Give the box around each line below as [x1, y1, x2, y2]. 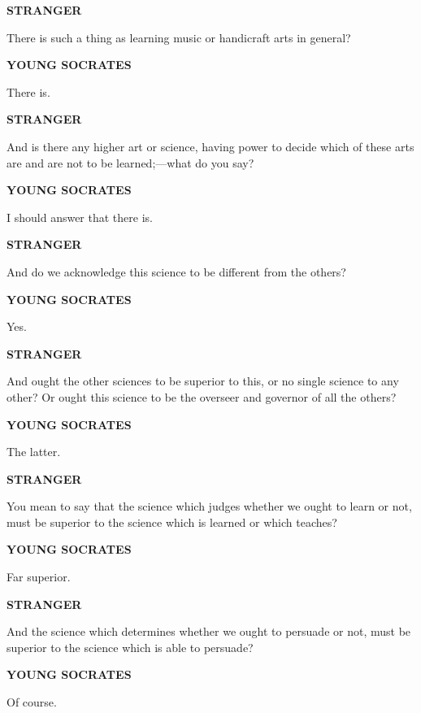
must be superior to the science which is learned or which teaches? [7, 513, 337, 530]
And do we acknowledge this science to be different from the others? [7, 263, 346, 280]
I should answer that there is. [7, 208, 153, 225]
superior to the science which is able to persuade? [7, 638, 254, 655]
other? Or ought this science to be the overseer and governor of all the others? [7, 388, 397, 405]
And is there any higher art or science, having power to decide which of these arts [7, 137, 414, 154]
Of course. [7, 693, 57, 711]
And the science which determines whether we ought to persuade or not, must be [7, 623, 411, 640]
